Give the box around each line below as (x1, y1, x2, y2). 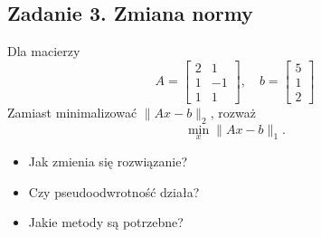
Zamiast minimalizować (7, 102, 137, 121)
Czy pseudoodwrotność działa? (28, 182, 200, 201)
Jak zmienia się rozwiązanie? (28, 151, 188, 170)
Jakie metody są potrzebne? (28, 213, 184, 232)
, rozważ (210, 102, 256, 121)
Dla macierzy (7, 42, 80, 61)
